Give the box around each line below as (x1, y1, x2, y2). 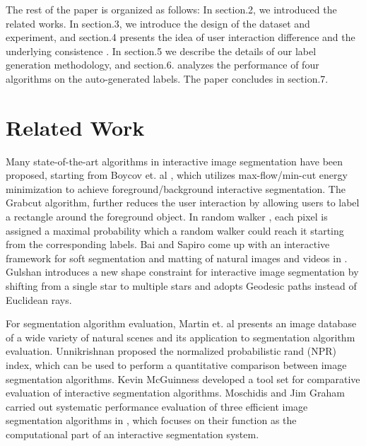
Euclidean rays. (6, 292, 72, 307)
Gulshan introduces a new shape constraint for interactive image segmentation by (6, 264, 359, 279)
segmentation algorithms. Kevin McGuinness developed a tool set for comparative (6, 371, 360, 386)
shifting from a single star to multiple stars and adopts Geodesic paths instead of (6, 278, 357, 293)
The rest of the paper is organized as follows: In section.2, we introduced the (6, 2, 337, 16)
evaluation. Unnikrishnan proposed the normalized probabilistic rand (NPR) (6, 344, 336, 358)
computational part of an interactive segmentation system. (6, 426, 259, 441)
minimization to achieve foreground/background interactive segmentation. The (6, 181, 346, 196)
